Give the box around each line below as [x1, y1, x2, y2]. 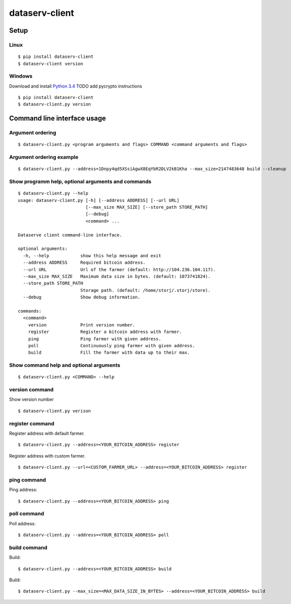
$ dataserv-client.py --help [18, 190, 88, 196]
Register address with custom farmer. [9, 453, 86, 459]
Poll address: [9, 520, 36, 526]
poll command [9, 510, 44, 517]
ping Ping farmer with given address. [28, 336, 162, 341]
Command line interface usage [9, 114, 106, 123]
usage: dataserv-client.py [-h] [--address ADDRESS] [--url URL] [18, 197, 180, 203]
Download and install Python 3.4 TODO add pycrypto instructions [9, 83, 142, 89]
